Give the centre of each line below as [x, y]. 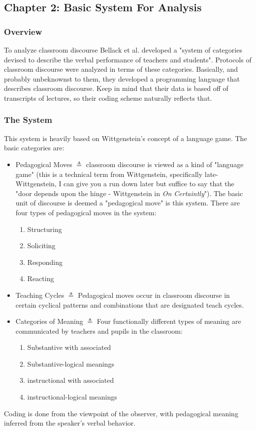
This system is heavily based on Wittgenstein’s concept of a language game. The [126, 138]
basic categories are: [34, 148]
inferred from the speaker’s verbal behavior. [70, 423]
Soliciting [41, 245]
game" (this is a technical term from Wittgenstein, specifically [109, 174]
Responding [45, 262]
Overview [23, 31]
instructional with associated [71, 380]
